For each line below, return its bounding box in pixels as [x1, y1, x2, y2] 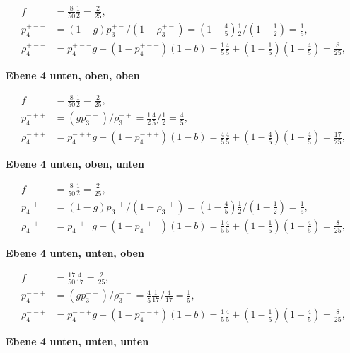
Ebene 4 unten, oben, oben [6, 67, 140, 82]
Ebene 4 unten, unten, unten [6, 334, 149, 349]
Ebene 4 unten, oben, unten [6, 156, 144, 171]
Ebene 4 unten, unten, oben [6, 245, 144, 260]
